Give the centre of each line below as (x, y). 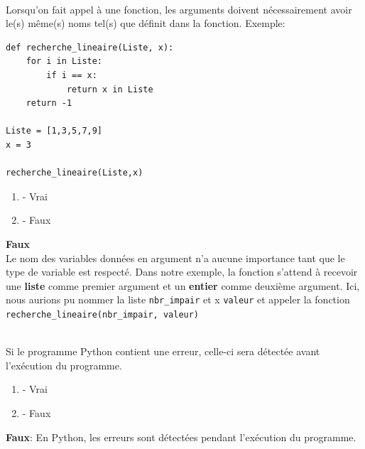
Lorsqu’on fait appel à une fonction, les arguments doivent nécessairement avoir (179, 9)
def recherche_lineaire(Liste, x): (90, 47)
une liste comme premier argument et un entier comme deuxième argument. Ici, (183, 285)
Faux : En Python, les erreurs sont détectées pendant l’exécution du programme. (181, 437)
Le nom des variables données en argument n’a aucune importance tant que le (175, 258)
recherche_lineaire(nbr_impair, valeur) (103, 314)
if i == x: (72, 75)
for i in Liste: (64, 61)
